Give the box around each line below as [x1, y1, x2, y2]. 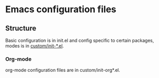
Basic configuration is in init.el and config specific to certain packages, [5, 37, 154, 43]
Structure [5, 24, 37, 33]
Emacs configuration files [5, 4, 117, 15]
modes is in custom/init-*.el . [5, 43, 64, 49]
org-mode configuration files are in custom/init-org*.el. [5, 67, 121, 73]
